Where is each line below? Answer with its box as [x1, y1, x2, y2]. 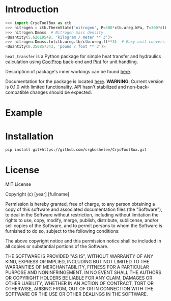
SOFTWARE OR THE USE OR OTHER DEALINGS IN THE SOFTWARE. [5, 291, 148, 297]
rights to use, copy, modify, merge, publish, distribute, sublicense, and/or [5, 217, 159, 224]
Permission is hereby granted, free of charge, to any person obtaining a [5, 201, 155, 207]
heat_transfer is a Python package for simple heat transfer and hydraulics [5, 53, 161, 60]
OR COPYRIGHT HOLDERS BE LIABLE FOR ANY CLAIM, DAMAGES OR [5, 275, 153, 281]
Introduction [5, 4, 59, 15]
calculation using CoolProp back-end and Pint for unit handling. [5, 59, 138, 65]
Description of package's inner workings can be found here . [5, 69, 131, 75]
